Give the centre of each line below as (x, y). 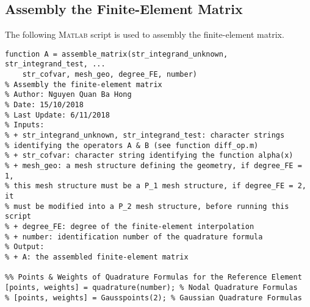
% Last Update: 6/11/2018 (57, 115)
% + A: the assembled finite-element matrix (97, 257)
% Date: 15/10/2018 (44, 105)
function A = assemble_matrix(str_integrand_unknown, (117, 54)
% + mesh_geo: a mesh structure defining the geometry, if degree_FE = (153, 166)
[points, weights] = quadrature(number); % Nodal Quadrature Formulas (151, 287)
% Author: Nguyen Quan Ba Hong (68, 95)
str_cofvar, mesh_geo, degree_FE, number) (110, 75)
